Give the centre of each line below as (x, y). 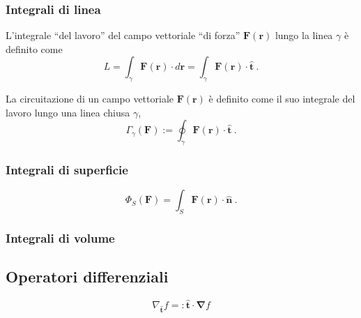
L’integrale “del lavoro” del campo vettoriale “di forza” (123, 35)
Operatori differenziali (87, 277)
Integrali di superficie (67, 170)
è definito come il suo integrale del (282, 99)
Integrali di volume (60, 238)
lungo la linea (304, 35)
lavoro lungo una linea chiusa (68, 112)
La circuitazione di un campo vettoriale (90, 99)
